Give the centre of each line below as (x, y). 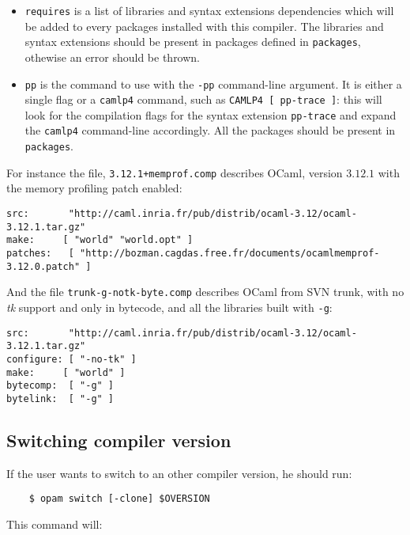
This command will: (55, 524)
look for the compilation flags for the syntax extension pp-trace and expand (211, 114)
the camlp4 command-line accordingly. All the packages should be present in (210, 130)
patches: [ (40, 253)
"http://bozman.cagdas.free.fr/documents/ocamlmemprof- (230, 253)
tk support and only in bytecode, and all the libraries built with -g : (169, 307)
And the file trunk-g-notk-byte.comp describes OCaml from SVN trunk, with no (205, 292)
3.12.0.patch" (43, 266)
